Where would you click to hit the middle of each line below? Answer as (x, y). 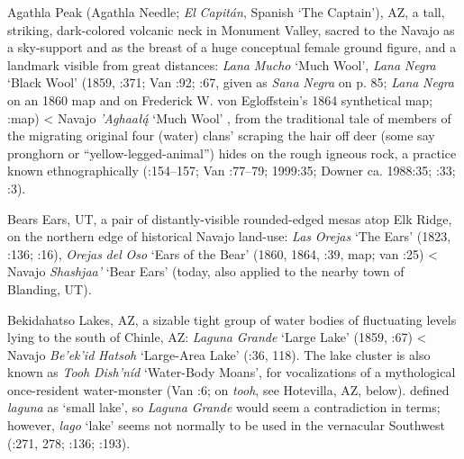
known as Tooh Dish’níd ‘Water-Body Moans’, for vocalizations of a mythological (232, 372)
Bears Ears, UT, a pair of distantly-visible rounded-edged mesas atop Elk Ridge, (230, 218)
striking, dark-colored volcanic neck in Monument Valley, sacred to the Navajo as (231, 29)
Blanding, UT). (50, 288)
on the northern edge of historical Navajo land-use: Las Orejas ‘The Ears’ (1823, (229, 236)
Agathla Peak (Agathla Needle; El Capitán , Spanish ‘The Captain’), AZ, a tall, (226, 12)
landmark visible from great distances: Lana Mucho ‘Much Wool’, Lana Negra (222, 64)
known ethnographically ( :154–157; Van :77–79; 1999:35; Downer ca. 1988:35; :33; (232, 171)
